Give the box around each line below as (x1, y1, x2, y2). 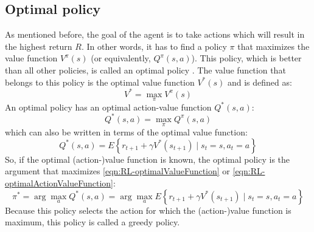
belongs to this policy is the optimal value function (5, 75, 195, 88)
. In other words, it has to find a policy (81, 39, 227, 52)
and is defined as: (227, 75, 292, 88)
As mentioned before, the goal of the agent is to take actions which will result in (5, 28, 305, 41)
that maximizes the (237, 39, 310, 52)
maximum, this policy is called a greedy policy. (5, 216, 180, 228)
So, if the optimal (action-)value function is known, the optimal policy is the (5, 152, 290, 165)
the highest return (5, 39, 72, 52)
